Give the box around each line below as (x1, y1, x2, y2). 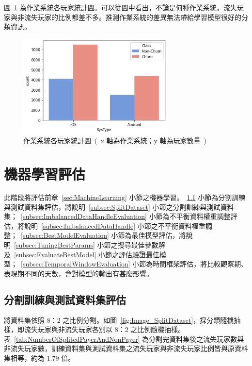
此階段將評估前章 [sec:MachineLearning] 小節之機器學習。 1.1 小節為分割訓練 (4, 192, 246, 202)
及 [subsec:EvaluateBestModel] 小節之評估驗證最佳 (4, 249, 160, 259)
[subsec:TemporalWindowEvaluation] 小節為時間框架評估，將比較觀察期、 (21, 259, 248, 269)
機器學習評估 (4, 164, 86, 184)
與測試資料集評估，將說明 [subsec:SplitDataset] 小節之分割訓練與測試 (4, 201, 220, 212)
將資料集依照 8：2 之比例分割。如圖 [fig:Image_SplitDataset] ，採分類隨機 (4, 315, 234, 325)
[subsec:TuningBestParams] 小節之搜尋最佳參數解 (14, 239, 165, 250)
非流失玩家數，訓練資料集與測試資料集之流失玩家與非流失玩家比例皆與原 (4, 343, 235, 353)
